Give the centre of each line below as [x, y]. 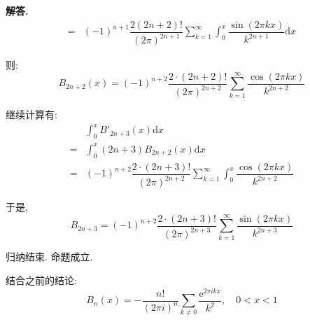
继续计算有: [31, 114]
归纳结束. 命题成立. [49, 257]
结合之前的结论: [41, 280]
